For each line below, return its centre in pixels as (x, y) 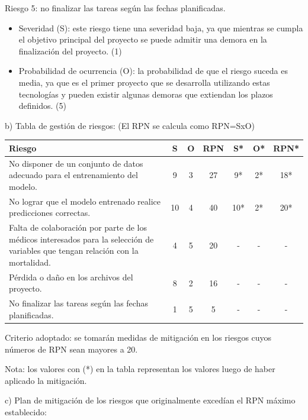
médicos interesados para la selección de (81, 239)
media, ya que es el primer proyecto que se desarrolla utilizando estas (144, 82)
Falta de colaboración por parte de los (78, 227)
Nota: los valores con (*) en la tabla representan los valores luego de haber (140, 369)
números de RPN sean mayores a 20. (71, 349)
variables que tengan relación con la (74, 251)
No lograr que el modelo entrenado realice (85, 201)
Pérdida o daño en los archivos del (71, 277)
